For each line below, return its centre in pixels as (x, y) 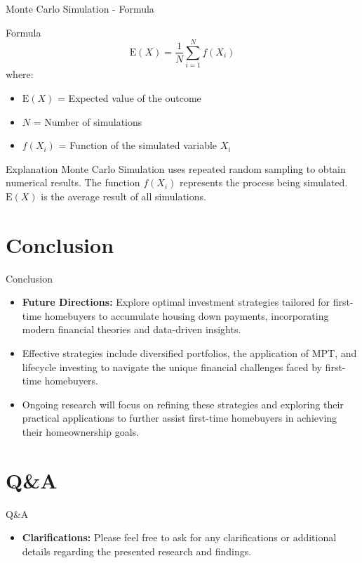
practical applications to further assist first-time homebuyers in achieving (180, 418)
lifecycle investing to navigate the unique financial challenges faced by (172, 367)
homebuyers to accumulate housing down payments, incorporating (187, 315)
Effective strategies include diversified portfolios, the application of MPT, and (189, 352)
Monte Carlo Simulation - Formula (80, 8)
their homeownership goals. (81, 431)
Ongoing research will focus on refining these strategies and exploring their (183, 404)
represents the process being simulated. (264, 182)
